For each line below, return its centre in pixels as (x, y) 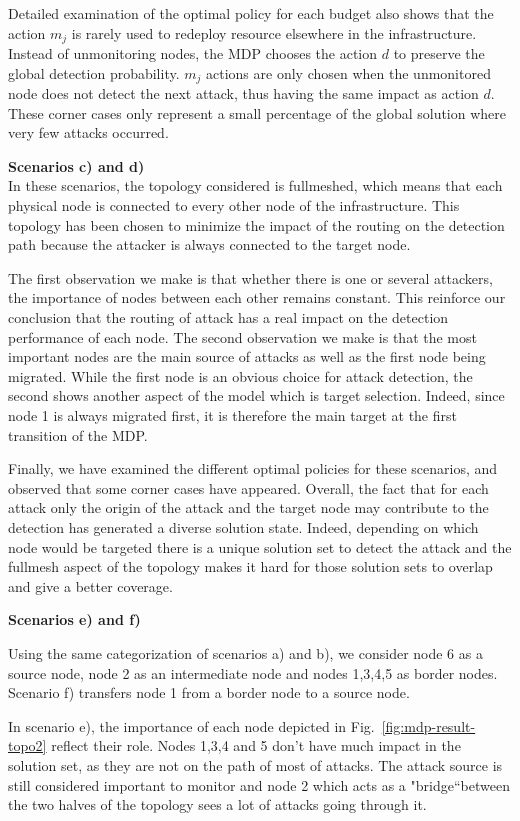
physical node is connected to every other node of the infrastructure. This (234, 205)
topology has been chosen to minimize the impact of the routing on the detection (256, 224)
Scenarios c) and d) (76, 165)
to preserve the (439, 53)
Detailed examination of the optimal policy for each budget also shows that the (251, 13)
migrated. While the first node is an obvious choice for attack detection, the (240, 375)
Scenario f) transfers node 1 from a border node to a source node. (209, 692)
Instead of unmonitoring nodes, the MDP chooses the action (193, 53)
